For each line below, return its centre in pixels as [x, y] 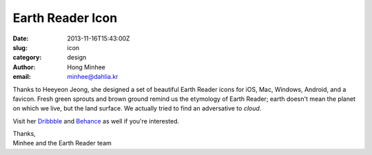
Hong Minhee [86, 67]
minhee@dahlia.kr [93, 77]
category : [27, 58]
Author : [24, 67]
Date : [21, 38]
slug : [20, 47]
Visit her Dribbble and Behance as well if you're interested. [96, 121]
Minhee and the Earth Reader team [62, 143]
